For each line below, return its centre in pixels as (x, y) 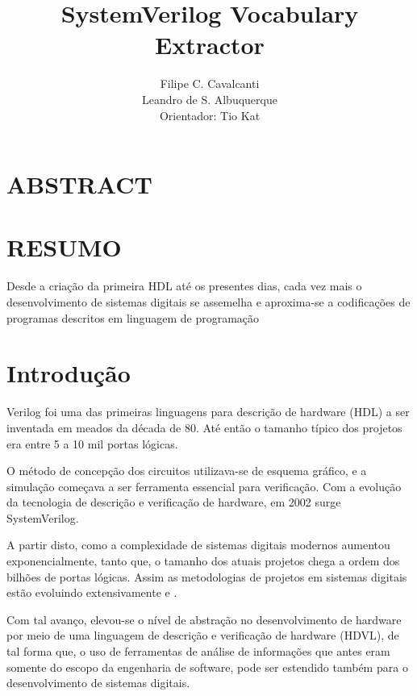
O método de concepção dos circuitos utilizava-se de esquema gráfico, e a (187, 471)
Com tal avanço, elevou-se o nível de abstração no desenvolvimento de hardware (204, 619)
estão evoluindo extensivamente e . (92, 592)
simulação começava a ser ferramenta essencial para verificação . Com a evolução (204, 486)
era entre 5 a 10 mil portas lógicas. (92, 443)
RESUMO (64, 247)
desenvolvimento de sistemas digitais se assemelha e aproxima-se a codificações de (208, 302)
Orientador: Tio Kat (210, 115)
